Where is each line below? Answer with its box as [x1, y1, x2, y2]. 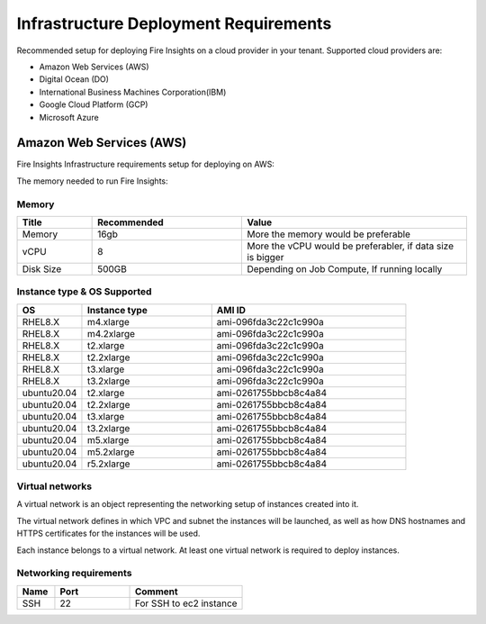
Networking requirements [16, 567, 132, 580]
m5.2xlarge [86, 446, 135, 458]
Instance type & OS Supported [16, 285, 152, 298]
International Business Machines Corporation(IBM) [39, 86, 227, 97]
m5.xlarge [86, 433, 130, 446]
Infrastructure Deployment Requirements [16, 14, 332, 33]
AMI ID [216, 303, 247, 316]
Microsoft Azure [39, 112, 99, 122]
